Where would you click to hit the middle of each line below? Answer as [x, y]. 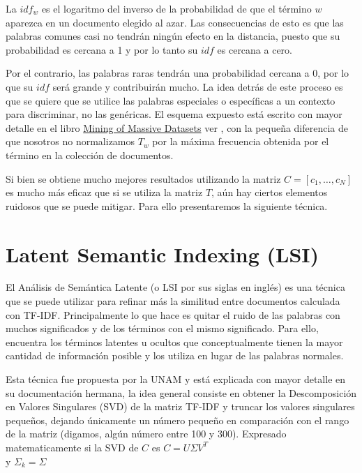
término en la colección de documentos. [90, 155]
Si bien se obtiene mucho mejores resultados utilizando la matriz [143, 178]
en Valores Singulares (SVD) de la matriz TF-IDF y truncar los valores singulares [180, 406]
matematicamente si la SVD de [72, 447]
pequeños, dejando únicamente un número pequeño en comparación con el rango [178, 420]
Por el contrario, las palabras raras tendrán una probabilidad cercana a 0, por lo [178, 73]
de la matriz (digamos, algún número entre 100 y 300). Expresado [146, 434]
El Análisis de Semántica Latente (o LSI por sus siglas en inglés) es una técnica [175, 287]
